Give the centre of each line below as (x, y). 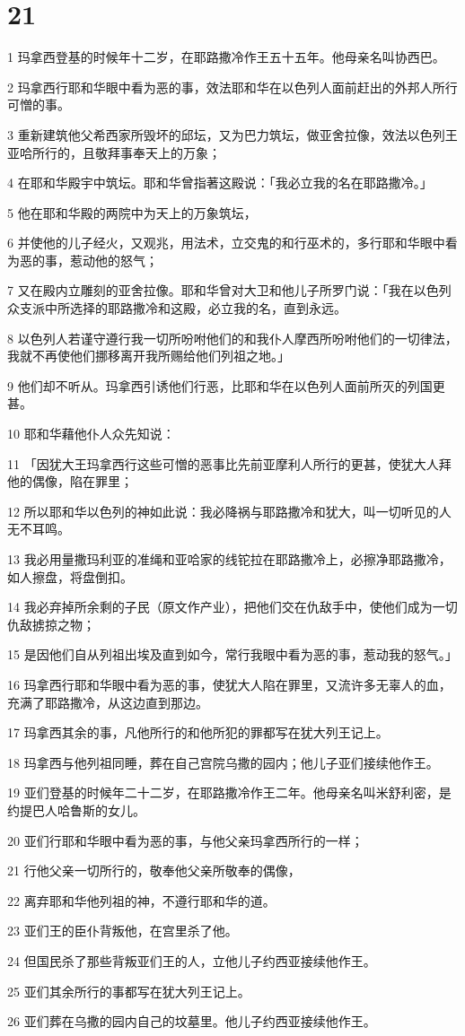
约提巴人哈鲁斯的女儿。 (76, 810)
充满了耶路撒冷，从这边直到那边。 (108, 702)
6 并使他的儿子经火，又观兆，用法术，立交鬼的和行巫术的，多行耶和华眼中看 (232, 243)
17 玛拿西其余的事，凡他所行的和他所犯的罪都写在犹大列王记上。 (198, 732)
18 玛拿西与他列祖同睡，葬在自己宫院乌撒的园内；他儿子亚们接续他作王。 (223, 762)
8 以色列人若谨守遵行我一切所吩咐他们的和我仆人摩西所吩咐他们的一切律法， (232, 338)
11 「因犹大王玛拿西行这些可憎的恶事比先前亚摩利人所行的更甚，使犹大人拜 (229, 463)
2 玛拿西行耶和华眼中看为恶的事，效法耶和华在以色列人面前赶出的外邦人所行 (232, 87)
